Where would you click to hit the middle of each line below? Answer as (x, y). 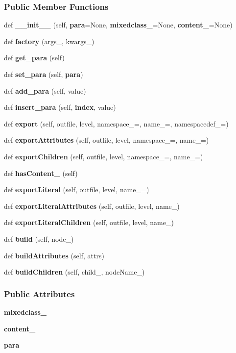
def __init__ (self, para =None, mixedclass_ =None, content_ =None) (118, 25)
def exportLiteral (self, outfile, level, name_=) (77, 189)
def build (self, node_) (39, 239)
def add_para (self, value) (45, 90)
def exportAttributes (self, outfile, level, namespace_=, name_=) (106, 140)
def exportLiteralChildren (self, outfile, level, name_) (89, 222)
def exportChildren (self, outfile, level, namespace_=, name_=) (104, 156)
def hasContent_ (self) (41, 173)
